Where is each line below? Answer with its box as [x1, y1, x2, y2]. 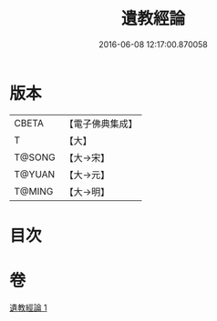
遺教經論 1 [9, 302, 47, 313]
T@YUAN [14, 167, 56, 180]
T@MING [14, 185, 54, 197]
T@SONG [14, 151, 57, 164]
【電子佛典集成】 [64, 117, 139, 130]
